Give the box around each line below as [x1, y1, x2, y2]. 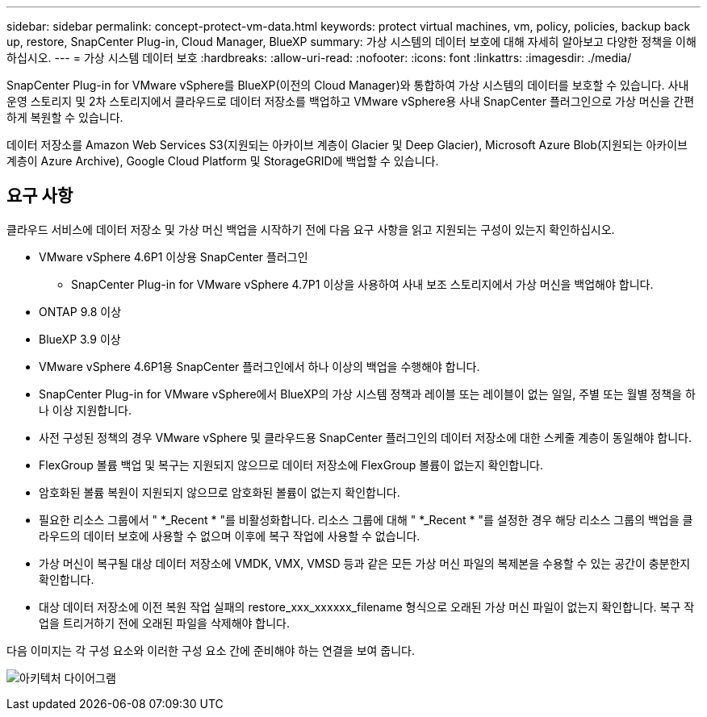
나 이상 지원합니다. [39, 402, 132, 417]
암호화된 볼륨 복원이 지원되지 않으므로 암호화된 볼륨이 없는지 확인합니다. [39, 485, 400, 499]
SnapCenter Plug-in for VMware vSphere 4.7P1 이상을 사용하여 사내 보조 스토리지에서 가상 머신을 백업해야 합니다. [71, 277, 654, 291]
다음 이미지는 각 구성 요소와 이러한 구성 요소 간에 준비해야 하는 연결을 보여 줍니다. [6, 643, 416, 657]
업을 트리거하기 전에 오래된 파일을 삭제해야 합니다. [39, 615, 291, 630]
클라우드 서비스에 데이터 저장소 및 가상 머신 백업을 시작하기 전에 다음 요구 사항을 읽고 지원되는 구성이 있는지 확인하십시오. [6, 222, 615, 236]
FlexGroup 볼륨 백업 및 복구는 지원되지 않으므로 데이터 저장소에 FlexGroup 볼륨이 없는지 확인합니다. [39, 457, 543, 472]
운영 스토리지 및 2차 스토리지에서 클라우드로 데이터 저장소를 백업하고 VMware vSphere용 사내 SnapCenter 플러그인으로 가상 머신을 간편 [6, 94, 695, 108]
